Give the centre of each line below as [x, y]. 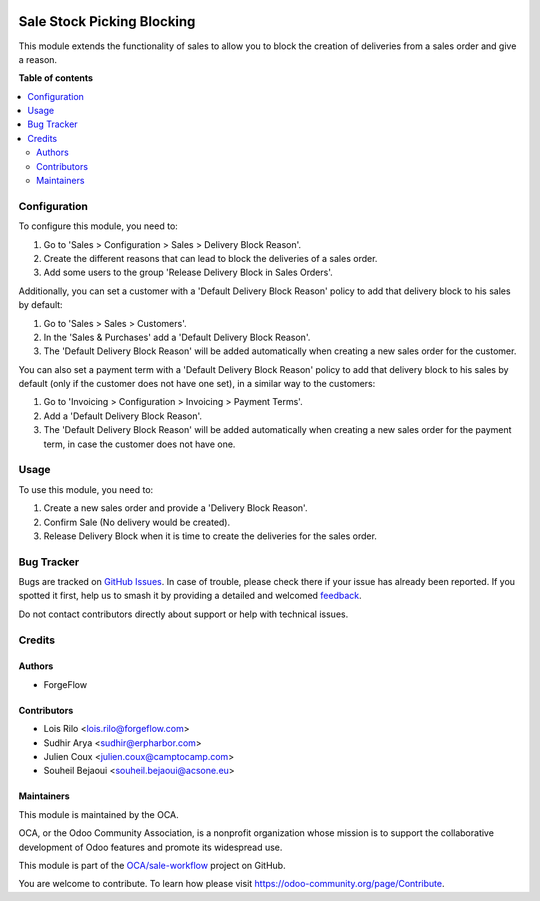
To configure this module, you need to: [98, 226]
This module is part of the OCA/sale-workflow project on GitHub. [152, 865]
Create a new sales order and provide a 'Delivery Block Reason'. [175, 508]
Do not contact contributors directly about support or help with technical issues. [183, 614]
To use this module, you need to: [86, 489]
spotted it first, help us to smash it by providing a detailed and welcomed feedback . [190, 596]
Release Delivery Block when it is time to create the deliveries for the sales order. [210, 536]
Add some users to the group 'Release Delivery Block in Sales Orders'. [188, 272]
